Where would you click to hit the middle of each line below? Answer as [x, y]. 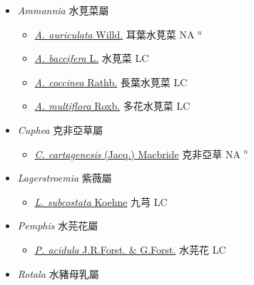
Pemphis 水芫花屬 [58, 226]
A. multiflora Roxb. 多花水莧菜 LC [112, 106]
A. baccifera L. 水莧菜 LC [92, 58]
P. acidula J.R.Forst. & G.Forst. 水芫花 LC [130, 249]
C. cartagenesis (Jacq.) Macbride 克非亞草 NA [137, 154]
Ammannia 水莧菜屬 [63, 10]
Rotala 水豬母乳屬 [58, 273]
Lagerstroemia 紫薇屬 [65, 178]
